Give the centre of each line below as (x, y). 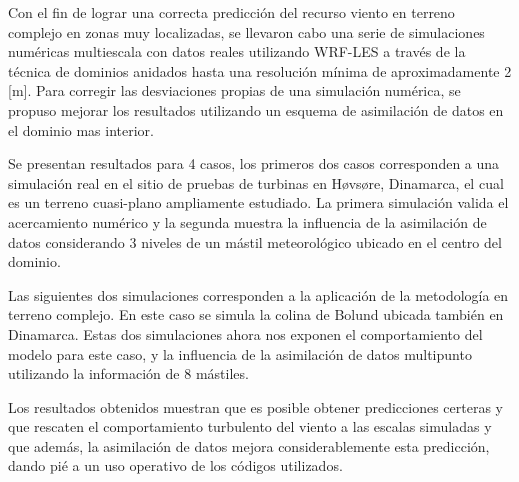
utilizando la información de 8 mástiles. (128, 373)
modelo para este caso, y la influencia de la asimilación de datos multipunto (240, 353)
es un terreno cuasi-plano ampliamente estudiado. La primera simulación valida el (258, 202)
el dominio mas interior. (81, 129)
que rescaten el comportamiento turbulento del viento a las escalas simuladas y (250, 426)
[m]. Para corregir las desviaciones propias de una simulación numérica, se (234, 90)
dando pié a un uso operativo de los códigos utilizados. (175, 465)
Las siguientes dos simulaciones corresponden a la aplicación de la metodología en (258, 294)
